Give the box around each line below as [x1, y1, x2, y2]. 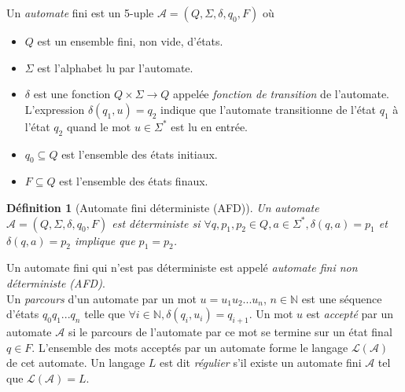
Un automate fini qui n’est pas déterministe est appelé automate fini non [6, 259, 358, 276]
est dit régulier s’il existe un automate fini [160, 354, 362, 371]
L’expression [24, 101, 85, 117]
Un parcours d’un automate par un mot [6, 290, 197, 306]
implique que [74, 232, 135, 248]
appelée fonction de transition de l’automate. [173, 86, 389, 102]
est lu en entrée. [171, 118, 248, 134]
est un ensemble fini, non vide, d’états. [37, 33, 223, 49]
